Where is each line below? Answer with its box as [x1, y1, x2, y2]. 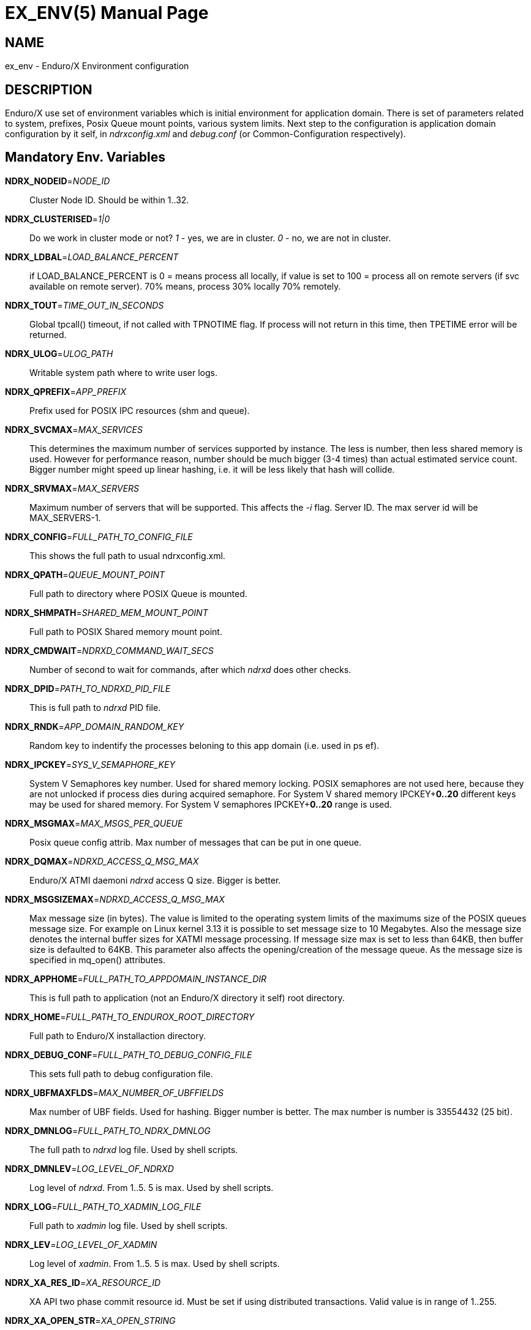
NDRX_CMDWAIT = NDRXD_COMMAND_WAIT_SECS [5, 645, 214, 656]
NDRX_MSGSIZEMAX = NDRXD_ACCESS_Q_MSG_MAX [5, 893, 225, 904]
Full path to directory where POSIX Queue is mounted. [29, 588, 247, 599]
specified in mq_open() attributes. [29, 954, 165, 965]
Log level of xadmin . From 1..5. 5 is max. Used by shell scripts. [29, 1258, 280, 1269]
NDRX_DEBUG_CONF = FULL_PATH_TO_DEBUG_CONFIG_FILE [5, 1049, 252, 1060]
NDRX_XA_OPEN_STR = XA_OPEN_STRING [5, 1315, 176, 1326]
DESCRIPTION [5, 81, 92, 97]
